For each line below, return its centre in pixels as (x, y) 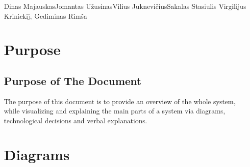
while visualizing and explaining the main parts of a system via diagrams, (115, 111)
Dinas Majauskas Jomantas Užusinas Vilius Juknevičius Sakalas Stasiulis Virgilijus (125, 6)
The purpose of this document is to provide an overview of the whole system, (120, 101)
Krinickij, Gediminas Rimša (46, 15)
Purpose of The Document (73, 80)
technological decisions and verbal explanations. (75, 120)
